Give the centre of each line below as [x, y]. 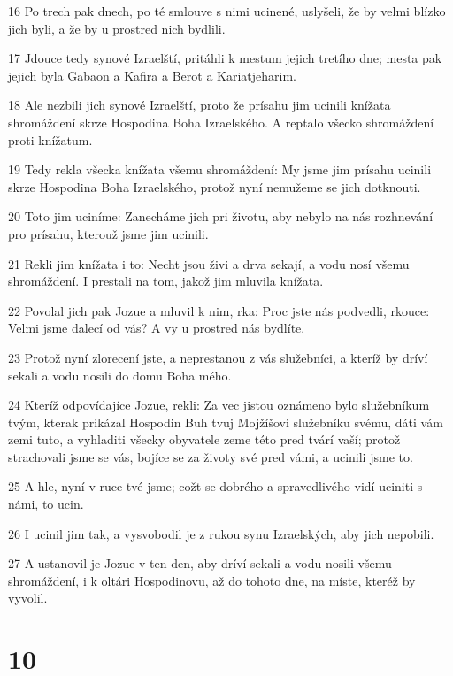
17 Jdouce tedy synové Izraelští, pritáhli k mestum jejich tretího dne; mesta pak [225, 58]
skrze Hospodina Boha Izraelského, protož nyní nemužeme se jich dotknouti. [215, 186]
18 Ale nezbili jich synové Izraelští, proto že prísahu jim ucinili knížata [200, 105]
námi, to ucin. [46, 504]
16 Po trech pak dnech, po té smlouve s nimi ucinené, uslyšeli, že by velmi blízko [227, 11]
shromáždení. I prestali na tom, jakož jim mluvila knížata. [166, 281]
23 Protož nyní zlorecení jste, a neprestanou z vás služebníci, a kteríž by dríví [218, 357]
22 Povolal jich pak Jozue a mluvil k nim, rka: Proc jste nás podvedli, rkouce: [219, 310]
